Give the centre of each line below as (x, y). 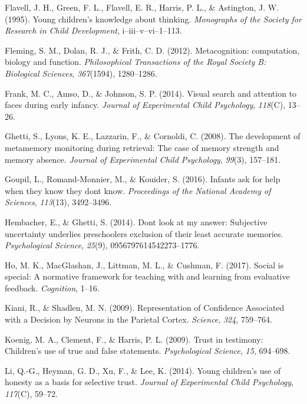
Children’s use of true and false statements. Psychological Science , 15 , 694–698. (148, 351)
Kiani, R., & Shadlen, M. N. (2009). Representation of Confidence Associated (145, 308)
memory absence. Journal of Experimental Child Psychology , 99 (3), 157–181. (143, 159)
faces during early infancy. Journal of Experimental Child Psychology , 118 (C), (145, 105)
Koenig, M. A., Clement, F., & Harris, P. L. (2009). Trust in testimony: (134, 339)
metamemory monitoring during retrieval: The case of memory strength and (142, 147)
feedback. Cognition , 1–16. (52, 288)
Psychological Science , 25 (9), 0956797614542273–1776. (102, 245)
